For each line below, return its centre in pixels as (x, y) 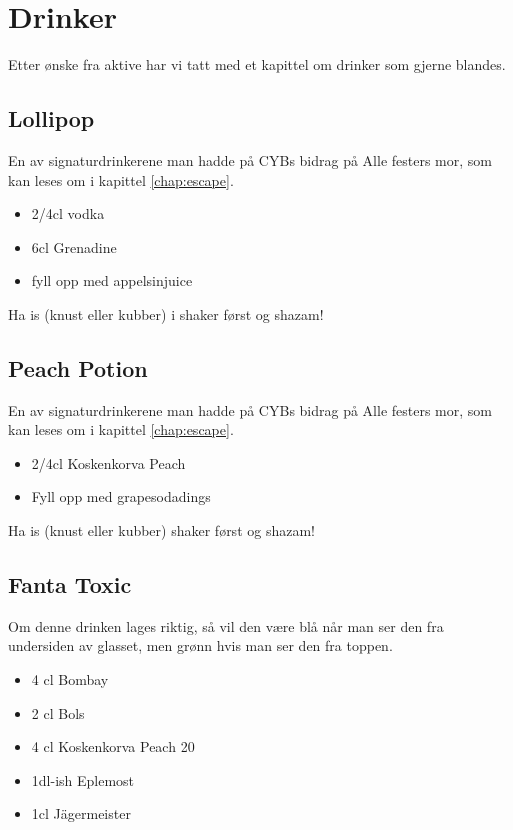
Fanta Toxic (70, 584)
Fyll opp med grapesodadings (121, 496)
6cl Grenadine (74, 246)
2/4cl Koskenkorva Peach (108, 462)
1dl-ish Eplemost (83, 779)
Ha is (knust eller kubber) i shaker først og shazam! (166, 313)
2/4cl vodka (68, 213)
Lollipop (51, 118)
